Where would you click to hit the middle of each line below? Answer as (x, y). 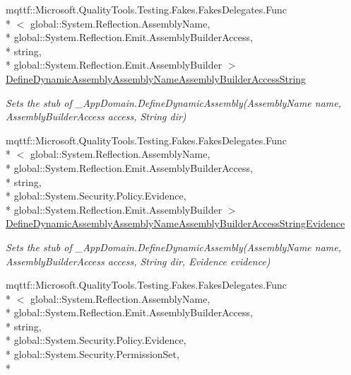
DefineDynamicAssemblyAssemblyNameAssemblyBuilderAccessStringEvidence (175, 223)
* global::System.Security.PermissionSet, (93, 354)
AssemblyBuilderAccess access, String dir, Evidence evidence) (138, 261)
